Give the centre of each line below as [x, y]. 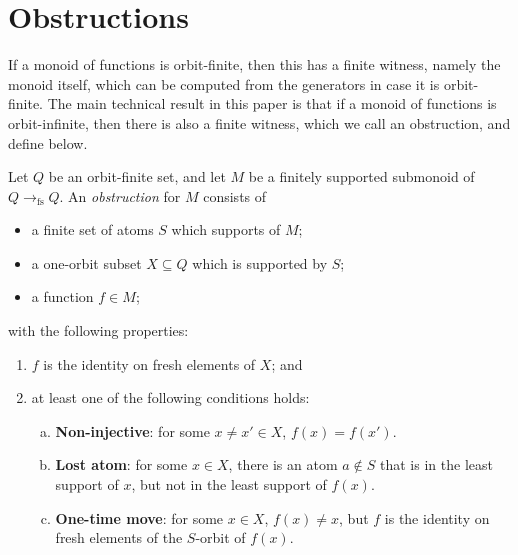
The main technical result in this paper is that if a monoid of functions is [272, 103]
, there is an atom [283, 464]
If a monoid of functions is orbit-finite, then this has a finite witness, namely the [254, 64]
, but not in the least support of [229, 484]
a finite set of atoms [92, 229]
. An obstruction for [120, 195]
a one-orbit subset [86, 262]
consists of [235, 195]
